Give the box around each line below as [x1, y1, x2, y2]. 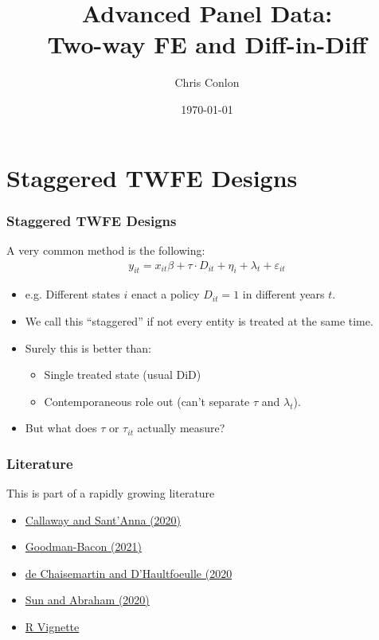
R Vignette [25, 619, 80, 635]
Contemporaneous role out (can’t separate [44, 392, 250, 409]
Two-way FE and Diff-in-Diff [47, 28, 367, 60]
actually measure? [137, 420, 225, 436]
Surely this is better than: [25, 339, 151, 356]
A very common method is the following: [6, 241, 205, 258]
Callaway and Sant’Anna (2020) [25, 511, 182, 528]
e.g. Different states [25, 286, 120, 302]
